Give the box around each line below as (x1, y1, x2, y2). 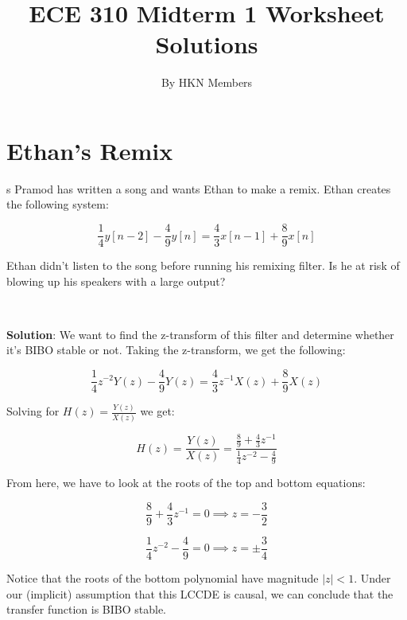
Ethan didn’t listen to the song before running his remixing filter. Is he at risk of (6, 257, 400, 274)
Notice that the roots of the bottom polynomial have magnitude (6, 570, 319, 587)
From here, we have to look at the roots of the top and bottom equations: (6, 474, 366, 491)
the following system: (6, 196, 109, 213)
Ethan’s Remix (6, 134, 173, 166)
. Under (354, 570, 391, 587)
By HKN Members (161, 74, 253, 91)
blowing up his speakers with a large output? (6, 272, 226, 289)
